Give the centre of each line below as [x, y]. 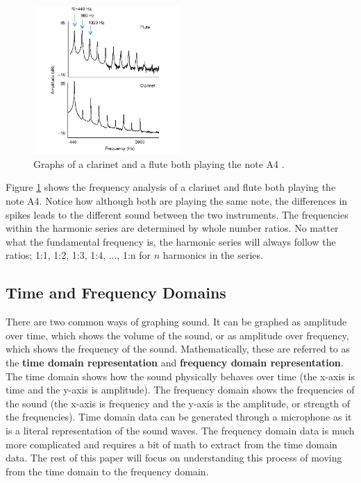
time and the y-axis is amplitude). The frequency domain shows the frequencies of [180, 390]
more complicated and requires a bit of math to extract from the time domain [171, 444]
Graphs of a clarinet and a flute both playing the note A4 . [159, 163]
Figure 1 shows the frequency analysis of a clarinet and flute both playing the [171, 187]
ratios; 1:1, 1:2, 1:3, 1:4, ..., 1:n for [78, 255]
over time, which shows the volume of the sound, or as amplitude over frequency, [177, 335]
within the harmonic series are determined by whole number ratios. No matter [172, 228]
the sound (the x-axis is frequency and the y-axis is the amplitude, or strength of [178, 403]
